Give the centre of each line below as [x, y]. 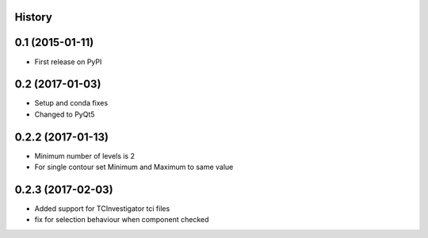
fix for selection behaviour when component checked [122, 220]
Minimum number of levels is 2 [84, 155]
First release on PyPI [68, 61]
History [34, 17]
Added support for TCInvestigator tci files [102, 209]
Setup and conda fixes [71, 103]
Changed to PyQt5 [65, 114]
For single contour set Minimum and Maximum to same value [134, 167]
